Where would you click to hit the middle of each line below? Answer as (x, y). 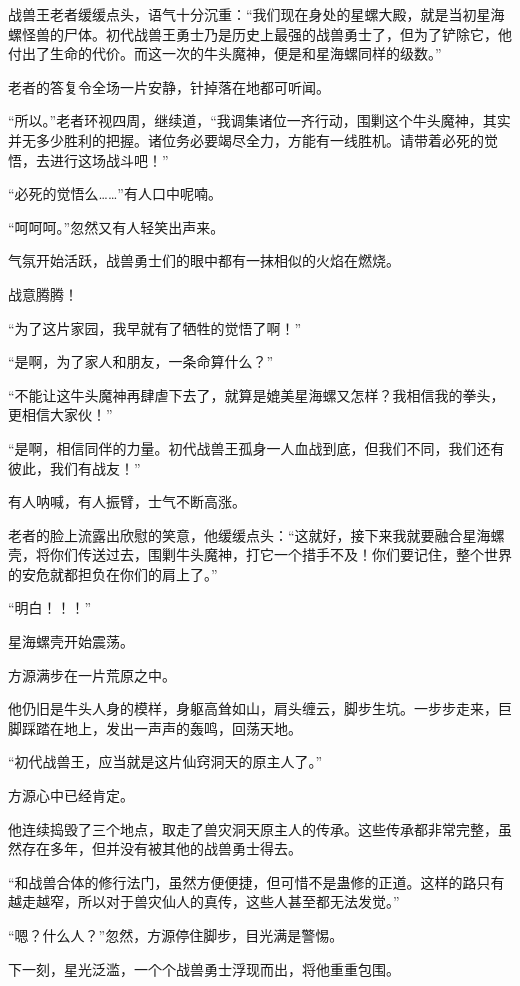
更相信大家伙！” (60, 414)
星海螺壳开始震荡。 (71, 641)
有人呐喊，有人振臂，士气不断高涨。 (127, 501)
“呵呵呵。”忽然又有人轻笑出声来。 (116, 226)
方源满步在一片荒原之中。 (92, 674)
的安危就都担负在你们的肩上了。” (113, 573)
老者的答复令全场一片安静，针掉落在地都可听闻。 (169, 86)
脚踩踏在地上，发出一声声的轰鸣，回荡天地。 (155, 727)
